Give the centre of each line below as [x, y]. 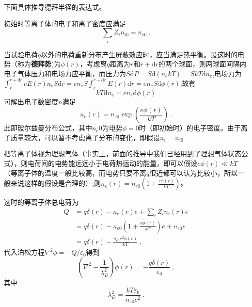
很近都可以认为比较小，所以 [194, 172]
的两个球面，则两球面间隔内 [202, 64]
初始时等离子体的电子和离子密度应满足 [65, 23]
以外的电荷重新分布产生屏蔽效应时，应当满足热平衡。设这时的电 [143, 54]
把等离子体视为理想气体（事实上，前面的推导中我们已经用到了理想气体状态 [123, 153]
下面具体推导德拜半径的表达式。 [55, 7]
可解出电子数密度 [31, 101]
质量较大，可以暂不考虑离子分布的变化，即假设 [85, 137]
